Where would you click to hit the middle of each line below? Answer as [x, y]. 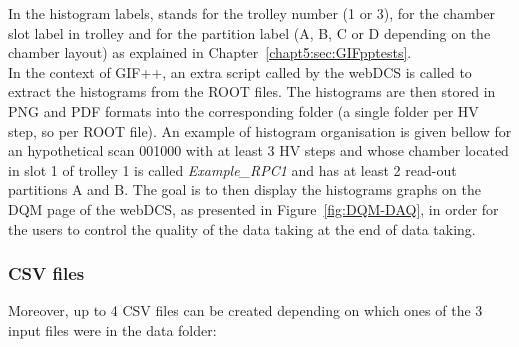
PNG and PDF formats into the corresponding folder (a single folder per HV [243, 110]
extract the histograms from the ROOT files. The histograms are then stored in [252, 91]
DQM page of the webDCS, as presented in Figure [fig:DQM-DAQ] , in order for [253, 208]
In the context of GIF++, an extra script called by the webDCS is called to [240, 71]
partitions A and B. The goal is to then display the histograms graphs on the [244, 189]
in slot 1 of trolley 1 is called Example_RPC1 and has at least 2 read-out [232, 169]
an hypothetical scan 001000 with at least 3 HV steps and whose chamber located [258, 150]
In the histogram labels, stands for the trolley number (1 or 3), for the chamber [252, 13]
